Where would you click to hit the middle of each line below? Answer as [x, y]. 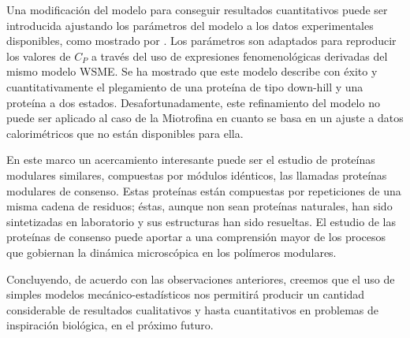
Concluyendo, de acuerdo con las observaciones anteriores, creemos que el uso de [201, 279]
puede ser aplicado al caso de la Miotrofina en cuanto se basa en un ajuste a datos [205, 118]
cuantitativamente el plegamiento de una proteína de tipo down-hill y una [185, 86]
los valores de [39, 56]
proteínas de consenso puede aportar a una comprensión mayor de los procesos [196, 237]
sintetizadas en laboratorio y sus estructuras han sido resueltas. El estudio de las [201, 221]
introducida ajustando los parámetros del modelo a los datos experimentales [190, 25]
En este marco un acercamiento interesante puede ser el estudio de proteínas [191, 160]
